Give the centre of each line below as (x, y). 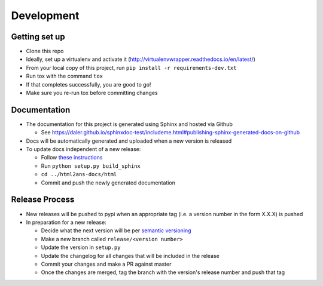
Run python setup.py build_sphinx (91, 166)
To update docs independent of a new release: (83, 149)
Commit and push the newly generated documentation (108, 183)
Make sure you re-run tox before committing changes (92, 93)
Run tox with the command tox (65, 76)
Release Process (43, 200)
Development (45, 16)
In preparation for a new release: (66, 222)
